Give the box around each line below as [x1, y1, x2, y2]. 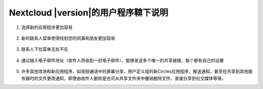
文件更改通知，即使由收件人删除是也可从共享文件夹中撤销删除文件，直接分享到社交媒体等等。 [38, 75, 226, 81]
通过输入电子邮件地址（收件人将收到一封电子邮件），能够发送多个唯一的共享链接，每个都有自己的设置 [21, 57, 224, 63]
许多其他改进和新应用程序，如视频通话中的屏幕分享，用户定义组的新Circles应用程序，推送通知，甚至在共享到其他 [21, 69, 248, 74]
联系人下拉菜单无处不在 [21, 46, 68, 52]
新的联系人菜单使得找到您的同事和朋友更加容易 [21, 35, 115, 41]
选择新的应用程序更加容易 [21, 24, 73, 30]
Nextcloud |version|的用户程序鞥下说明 [9, 7, 169, 18]
